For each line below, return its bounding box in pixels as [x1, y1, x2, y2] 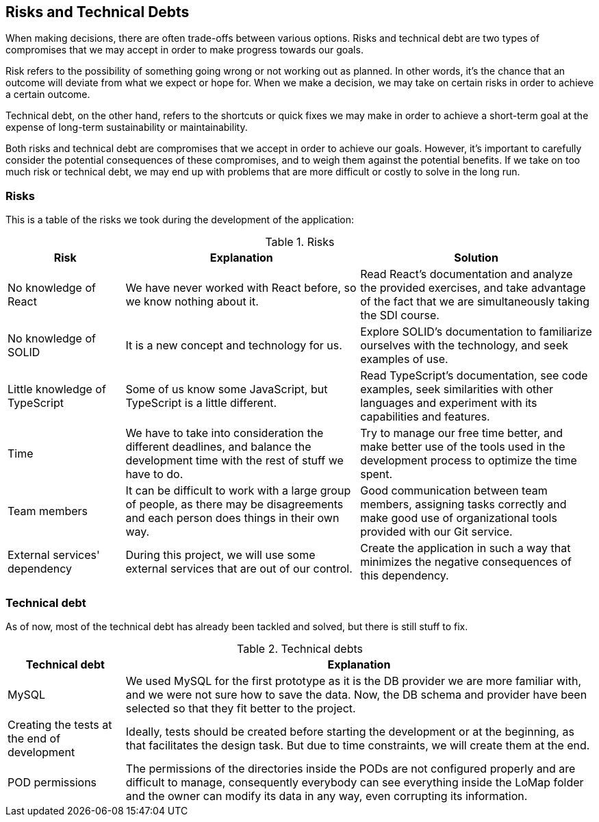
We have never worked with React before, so [125, 281, 357, 295]
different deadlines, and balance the [125, 440, 311, 454]
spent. [360, 467, 393, 482]
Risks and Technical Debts [5, 3, 190, 21]
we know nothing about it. [125, 295, 259, 309]
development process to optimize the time [360, 453, 577, 468]
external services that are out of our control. [125, 562, 353, 576]
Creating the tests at [8, 717, 112, 732]
